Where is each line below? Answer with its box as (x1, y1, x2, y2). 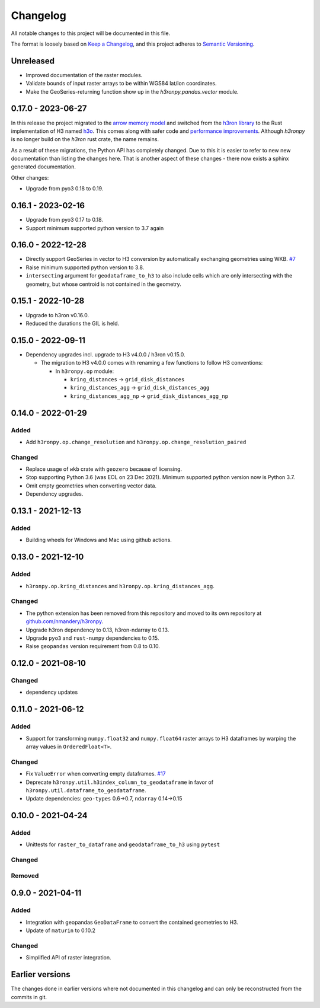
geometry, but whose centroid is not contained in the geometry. (25, 280, 182, 288)
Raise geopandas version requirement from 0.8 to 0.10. (25, 643, 160, 650)
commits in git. (11, 993, 47, 1000)
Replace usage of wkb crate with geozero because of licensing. (25, 465, 183, 473)
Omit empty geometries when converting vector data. (25, 482, 157, 489)
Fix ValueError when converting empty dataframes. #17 (25, 770, 166, 777)
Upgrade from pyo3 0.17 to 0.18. (25, 216, 104, 224)
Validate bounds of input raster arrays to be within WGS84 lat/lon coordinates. (25, 80, 217, 87)
